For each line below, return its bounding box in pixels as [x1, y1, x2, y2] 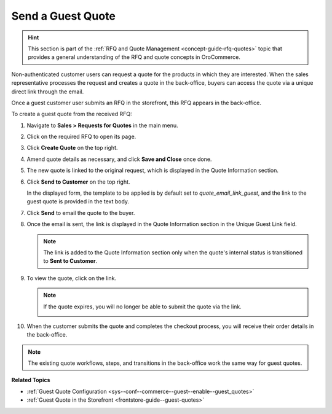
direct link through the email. [11, 88, 84, 95]
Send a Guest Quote [11, 9, 116, 23]
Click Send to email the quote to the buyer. [26, 209, 135, 216]
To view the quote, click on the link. [26, 274, 117, 282]
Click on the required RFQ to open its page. [26, 133, 136, 141]
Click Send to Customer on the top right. [26, 178, 130, 186]
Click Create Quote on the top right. [26, 144, 118, 152]
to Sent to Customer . [43, 257, 98, 265]
